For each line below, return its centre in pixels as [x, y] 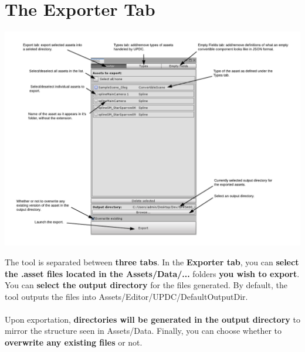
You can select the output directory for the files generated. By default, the [146, 285]
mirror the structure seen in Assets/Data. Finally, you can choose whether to [143, 331]
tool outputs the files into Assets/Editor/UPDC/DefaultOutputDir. [126, 296]
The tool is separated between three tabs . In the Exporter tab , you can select [152, 262]
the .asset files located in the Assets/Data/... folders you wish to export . [152, 273]
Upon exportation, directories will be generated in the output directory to [152, 319]
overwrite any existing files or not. [74, 342]
